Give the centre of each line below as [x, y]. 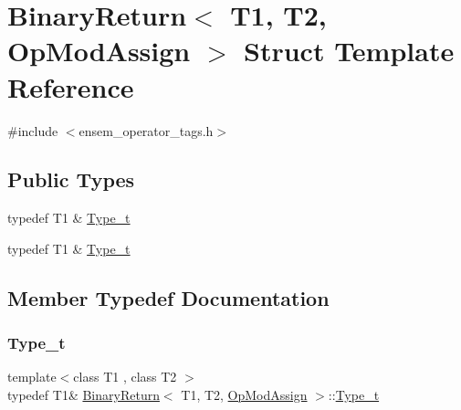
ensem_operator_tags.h [146, 130]
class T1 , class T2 [125, 377]
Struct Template [349, 51]
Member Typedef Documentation [168, 297]
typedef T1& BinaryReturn [84, 395]
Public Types [71, 179]
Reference [71, 86]
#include [33, 130]
